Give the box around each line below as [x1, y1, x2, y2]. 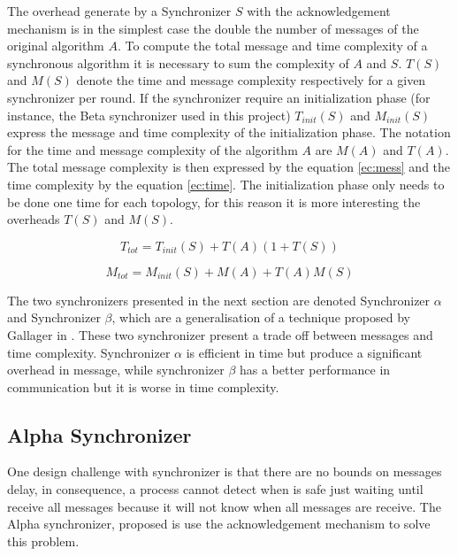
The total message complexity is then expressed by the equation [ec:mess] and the [7, 158, 451, 176]
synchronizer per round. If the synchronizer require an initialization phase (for [7, 88, 431, 106]
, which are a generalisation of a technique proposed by [111, 308, 410, 327]
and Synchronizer [7, 308, 101, 327]
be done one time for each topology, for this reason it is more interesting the [7, 192, 421, 211]
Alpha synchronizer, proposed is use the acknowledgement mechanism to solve [7, 514, 431, 533]
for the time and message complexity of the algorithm [7, 140, 298, 158]
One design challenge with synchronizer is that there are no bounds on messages [7, 462, 442, 481]
